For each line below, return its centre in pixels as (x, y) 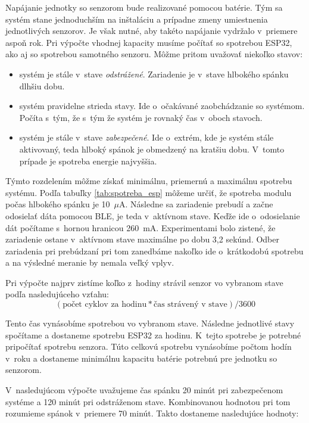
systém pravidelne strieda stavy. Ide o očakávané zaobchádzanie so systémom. (162, 106)
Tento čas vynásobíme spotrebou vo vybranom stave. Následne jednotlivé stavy (150, 323)
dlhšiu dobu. (42, 85)
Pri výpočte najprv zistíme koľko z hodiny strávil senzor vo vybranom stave (144, 282)
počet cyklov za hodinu (105, 305)
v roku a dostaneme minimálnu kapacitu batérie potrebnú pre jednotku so (141, 358)
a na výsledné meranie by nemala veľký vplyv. (90, 262)
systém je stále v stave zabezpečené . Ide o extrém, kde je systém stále (146, 137)
